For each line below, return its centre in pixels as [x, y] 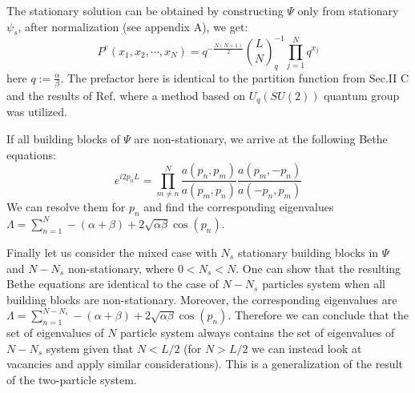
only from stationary [348, 10]
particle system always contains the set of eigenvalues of [258, 333]
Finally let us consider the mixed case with [112, 252]
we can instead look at [307, 348]
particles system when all [324, 284]
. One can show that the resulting [318, 268]
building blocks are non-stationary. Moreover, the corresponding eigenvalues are [202, 299]
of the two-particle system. [72, 380]
